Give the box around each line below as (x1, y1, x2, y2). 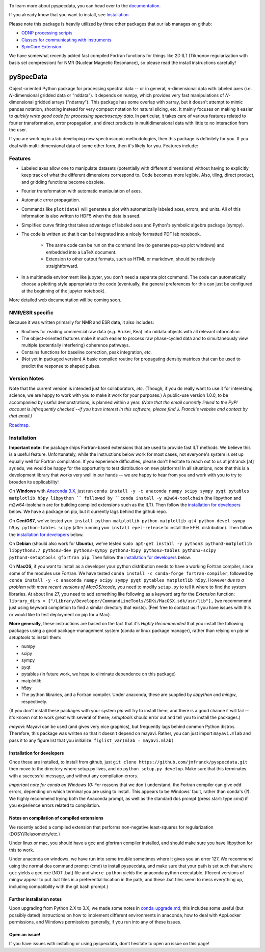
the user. (9, 127, 27, 132)
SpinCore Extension (21, 43, 61, 49)
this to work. (9, 847, 34, 853)
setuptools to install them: (9, 635, 61, 640)
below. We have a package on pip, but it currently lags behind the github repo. (9, 508, 167, 514)
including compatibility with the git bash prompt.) (9, 884, 108, 889)
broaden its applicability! (9, 479, 59, 485)
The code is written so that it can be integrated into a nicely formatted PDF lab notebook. (21, 231, 201, 237)
